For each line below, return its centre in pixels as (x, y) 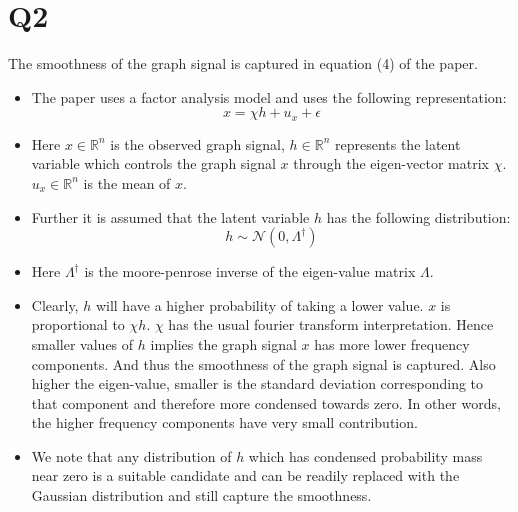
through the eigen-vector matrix (391, 163)
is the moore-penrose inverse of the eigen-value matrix (250, 271)
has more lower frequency (392, 343)
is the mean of (127, 182)
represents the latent (397, 143)
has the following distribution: (418, 216)
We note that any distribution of (131, 455)
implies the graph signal (223, 343)
